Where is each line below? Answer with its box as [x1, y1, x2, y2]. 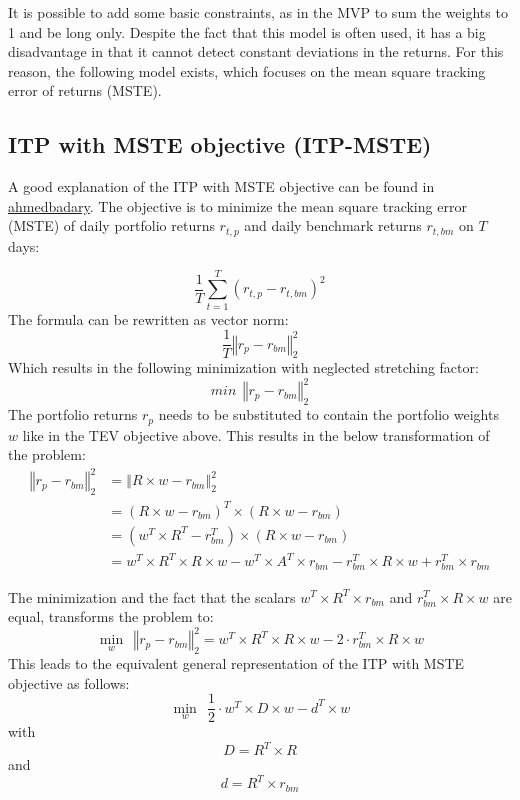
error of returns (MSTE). [8, 80, 162, 101]
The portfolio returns [8, 404, 138, 425]
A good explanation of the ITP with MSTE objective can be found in [8, 176, 435, 197]
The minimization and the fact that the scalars [8, 586, 296, 607]
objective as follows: [8, 672, 130, 693]
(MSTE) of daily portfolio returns [8, 215, 215, 236]
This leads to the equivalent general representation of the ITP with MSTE [8, 652, 465, 673]
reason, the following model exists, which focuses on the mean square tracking [8, 60, 486, 81]
